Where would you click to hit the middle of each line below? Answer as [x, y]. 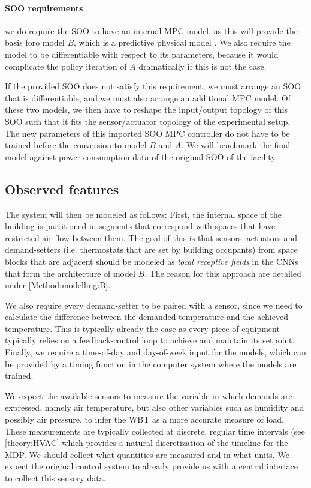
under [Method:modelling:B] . [58, 285]
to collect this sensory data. [55, 478]
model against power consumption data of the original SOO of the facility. [141, 156]
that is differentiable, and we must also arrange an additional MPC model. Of [148, 98]
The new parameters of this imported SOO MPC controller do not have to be [147, 133]
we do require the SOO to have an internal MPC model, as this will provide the [151, 30]
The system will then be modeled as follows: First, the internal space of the [143, 214]
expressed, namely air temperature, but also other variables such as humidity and [155, 407]
